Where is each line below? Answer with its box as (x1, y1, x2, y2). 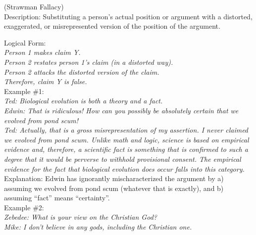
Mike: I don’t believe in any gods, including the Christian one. (4, 222, 192, 232)
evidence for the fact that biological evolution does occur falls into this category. (4, 163, 245, 174)
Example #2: (4, 202, 44, 212)
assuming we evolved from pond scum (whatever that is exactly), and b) (4, 183, 224, 193)
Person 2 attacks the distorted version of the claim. (4, 66, 159, 77)
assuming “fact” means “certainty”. (4, 192, 110, 203)
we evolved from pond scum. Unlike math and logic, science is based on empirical (4, 134, 249, 144)
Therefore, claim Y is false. (4, 76, 87, 87)
